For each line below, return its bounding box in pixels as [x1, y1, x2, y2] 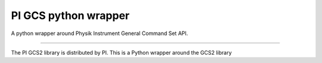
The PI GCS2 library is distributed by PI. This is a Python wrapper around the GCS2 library [11, 49, 232, 56]
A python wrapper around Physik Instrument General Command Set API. [11, 30, 188, 37]
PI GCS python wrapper [11, 9, 130, 22]
